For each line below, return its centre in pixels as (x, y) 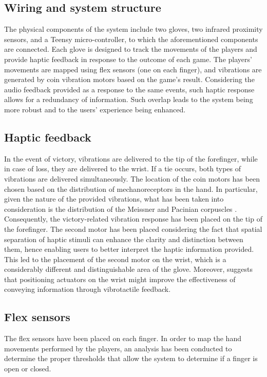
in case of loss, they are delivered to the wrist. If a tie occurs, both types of (123, 168)
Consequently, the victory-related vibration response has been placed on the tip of (133, 219)
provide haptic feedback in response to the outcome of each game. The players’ (128, 59)
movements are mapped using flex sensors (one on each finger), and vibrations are (133, 69)
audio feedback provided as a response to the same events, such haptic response (129, 89)
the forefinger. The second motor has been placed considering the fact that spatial (133, 229)
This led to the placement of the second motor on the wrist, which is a (115, 259)
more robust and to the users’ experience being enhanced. (95, 109)
